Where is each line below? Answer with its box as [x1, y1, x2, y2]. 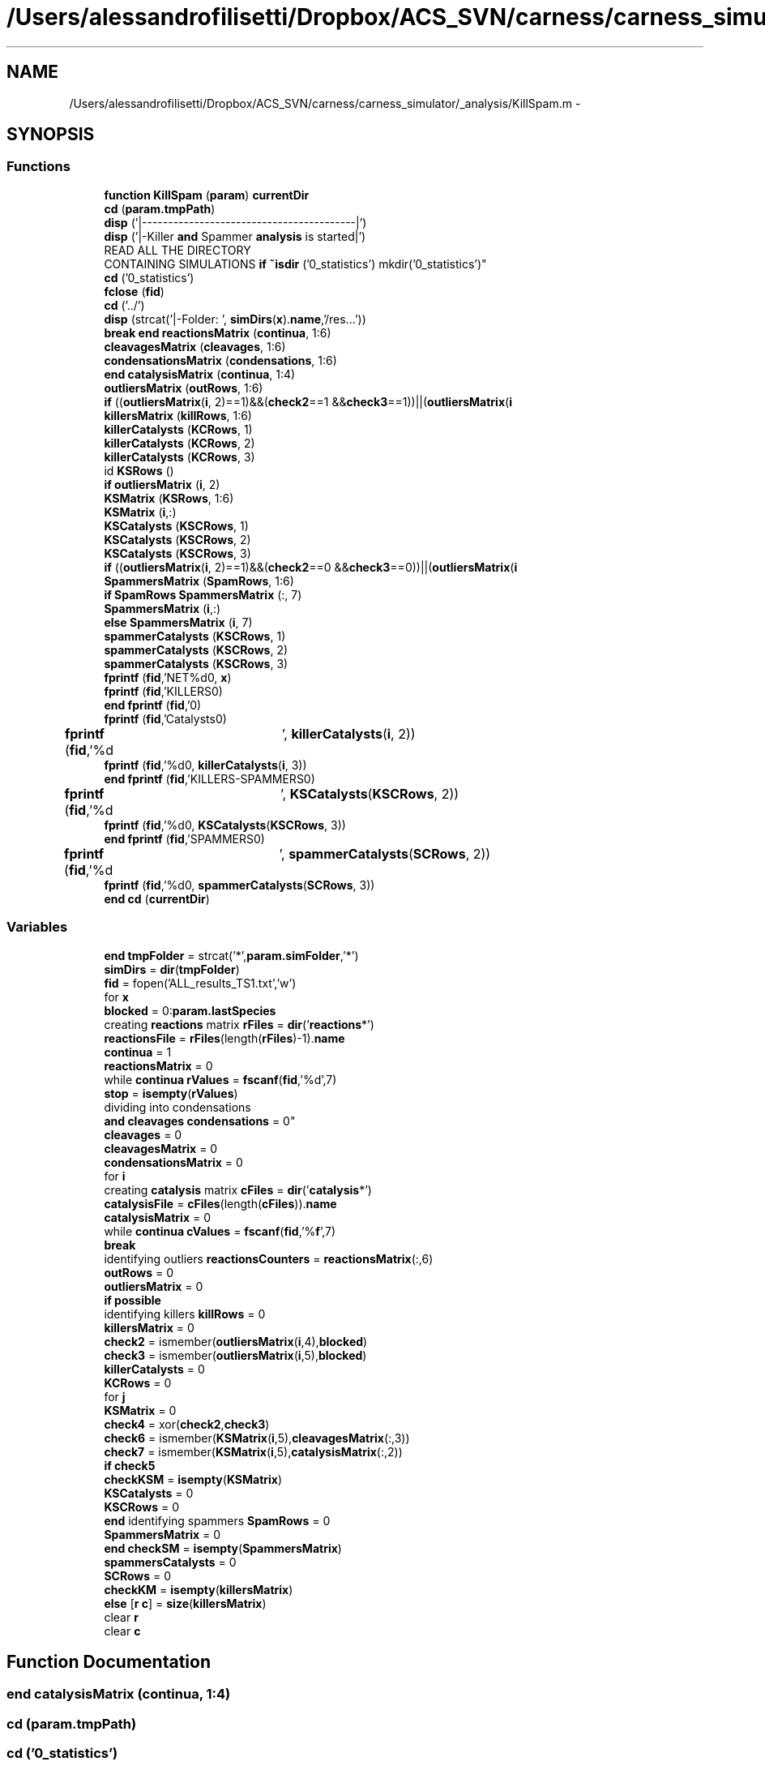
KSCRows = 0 [104, 1499, 179, 1514]
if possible [104, 1292, 161, 1307]
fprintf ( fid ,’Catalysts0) [104, 711, 227, 726]
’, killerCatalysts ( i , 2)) [281, 725, 416, 742]
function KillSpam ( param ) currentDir [104, 187, 310, 202]
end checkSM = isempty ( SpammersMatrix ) [104, 1541, 342, 1555]
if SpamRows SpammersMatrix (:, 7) [104, 587, 302, 602]
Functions [6, 158, 71, 175]
